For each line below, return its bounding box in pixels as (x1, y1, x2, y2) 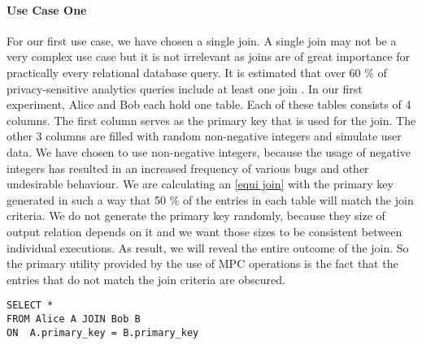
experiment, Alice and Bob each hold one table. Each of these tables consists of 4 (7, 96, 411, 113)
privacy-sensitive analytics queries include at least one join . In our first (7, 80, 363, 97)
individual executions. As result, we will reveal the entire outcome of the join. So (7, 239, 409, 256)
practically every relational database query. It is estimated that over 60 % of (7, 63, 387, 80)
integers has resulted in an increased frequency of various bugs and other (7, 159, 369, 176)
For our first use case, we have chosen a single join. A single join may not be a (7, 32, 397, 49)
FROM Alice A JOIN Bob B (7, 313, 141, 325)
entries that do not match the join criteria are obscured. (7, 270, 285, 287)
